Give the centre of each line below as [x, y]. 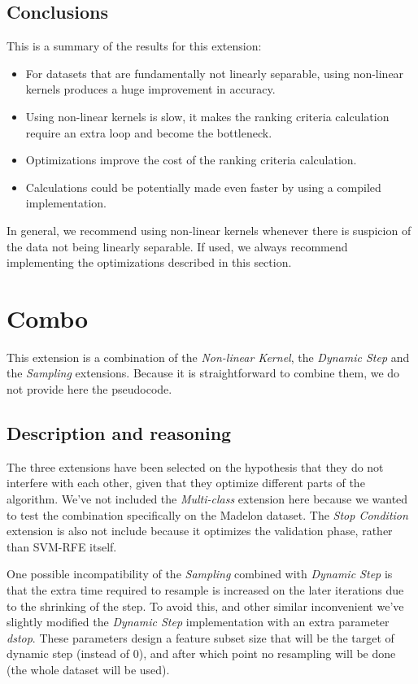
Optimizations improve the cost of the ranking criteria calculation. [191, 160]
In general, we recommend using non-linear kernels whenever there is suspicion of [209, 230]
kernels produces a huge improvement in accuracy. [150, 89]
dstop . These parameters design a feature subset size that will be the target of [200, 637]
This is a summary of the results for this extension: [134, 46]
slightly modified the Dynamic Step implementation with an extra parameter [198, 622]
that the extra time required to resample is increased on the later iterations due [205, 590]
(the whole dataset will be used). [88, 669]
